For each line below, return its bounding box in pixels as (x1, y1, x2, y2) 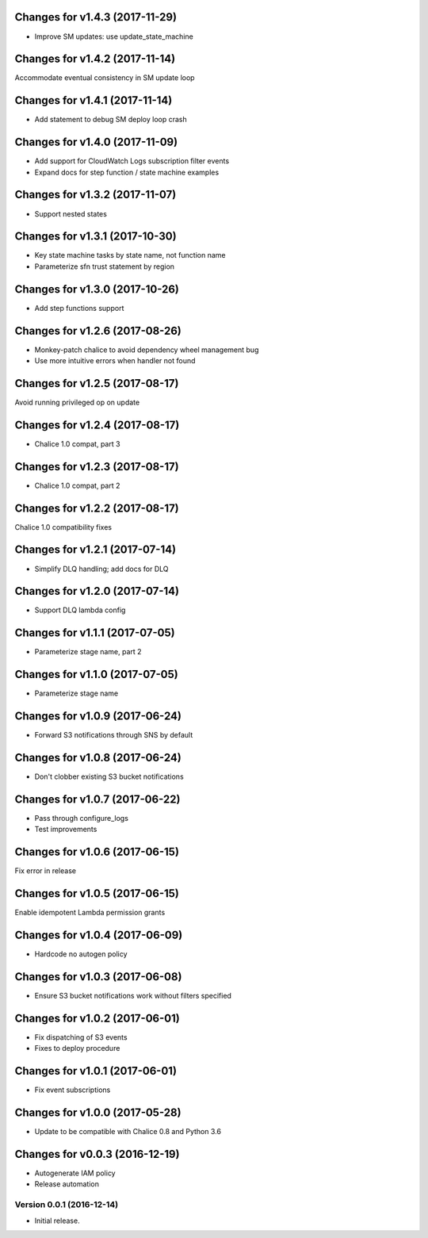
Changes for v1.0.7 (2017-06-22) (14, 792, 181, 806)
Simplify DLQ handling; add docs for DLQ (34, 564, 169, 573)
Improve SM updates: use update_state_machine (34, 32, 193, 41)
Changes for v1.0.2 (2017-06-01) (14, 1011, 180, 1025)
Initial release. (34, 1216, 80, 1225)
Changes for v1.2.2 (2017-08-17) (14, 501, 180, 515)
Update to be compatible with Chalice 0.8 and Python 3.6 (34, 1127, 222, 1136)
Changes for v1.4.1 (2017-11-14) (14, 94, 173, 107)
